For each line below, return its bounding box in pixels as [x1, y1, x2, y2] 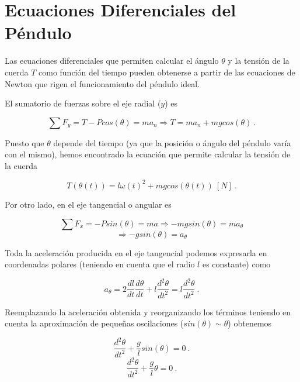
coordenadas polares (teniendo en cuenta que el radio [5, 258, 195, 270]
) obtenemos [228, 317, 272, 329]
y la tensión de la [228, 54, 289, 67]
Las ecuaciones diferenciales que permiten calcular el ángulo [5, 54, 219, 67]
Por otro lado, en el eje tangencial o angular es [5, 198, 172, 210]
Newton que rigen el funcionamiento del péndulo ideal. [5, 77, 200, 90]
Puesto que [5, 136, 44, 149]
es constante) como [202, 258, 271, 270]
